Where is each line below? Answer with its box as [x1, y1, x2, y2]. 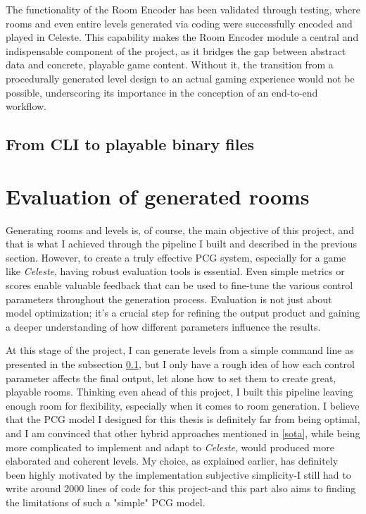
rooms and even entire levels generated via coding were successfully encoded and [6, 16, 353, 30]
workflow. [6, 99, 46, 114]
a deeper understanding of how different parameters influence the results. [6, 319, 321, 334]
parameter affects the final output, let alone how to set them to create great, [6, 370, 336, 385]
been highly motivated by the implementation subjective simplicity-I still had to [6, 467, 351, 482]
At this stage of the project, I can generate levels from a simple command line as [6, 343, 354, 357]
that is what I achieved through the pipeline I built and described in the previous [6, 236, 357, 251]
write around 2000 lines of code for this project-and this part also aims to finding [6, 481, 356, 496]
